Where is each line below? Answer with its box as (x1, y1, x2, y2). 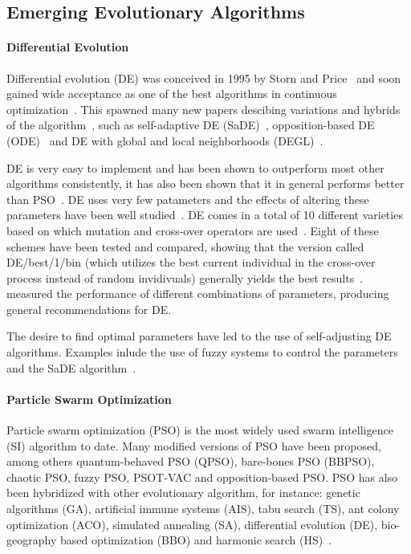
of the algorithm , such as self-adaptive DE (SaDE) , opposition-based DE (6, 116, 375, 133)
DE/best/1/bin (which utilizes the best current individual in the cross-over (6, 254, 376, 271)
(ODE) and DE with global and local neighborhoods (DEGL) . (6, 132, 324, 149)
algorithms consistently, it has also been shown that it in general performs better (6, 175, 405, 192)
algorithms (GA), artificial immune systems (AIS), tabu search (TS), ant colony (6, 500, 400, 517)
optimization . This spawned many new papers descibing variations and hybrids (6, 100, 401, 117)
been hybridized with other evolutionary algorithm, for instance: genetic (6, 484, 360, 501)
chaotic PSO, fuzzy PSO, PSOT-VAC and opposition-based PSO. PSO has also (6, 468, 398, 485)
